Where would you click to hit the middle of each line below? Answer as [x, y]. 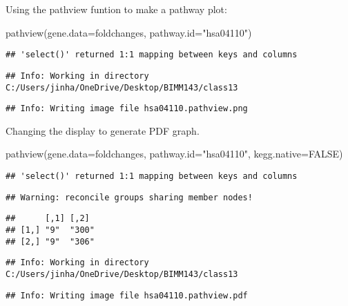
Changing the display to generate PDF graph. [103, 130]
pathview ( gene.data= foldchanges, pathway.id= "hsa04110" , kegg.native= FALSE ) [174, 154]
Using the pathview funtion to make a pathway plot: [116, 9]
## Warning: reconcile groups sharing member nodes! [129, 197]
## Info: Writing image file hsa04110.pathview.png [127, 109]
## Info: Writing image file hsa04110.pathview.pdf [127, 295]
